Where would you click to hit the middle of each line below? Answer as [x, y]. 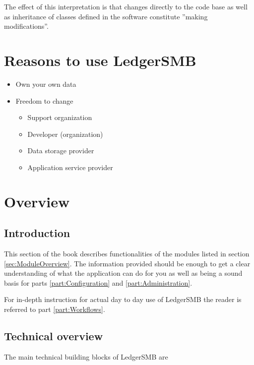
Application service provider [70, 167]
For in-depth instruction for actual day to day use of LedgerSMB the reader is [123, 299]
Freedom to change [44, 100]
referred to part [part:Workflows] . [55, 309]
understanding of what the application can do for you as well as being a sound [123, 273]
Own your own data [46, 84]
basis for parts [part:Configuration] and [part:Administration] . [98, 282]
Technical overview [54, 336]
